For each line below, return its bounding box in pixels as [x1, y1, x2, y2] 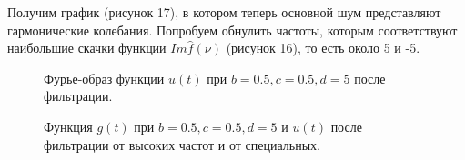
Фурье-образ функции [44, 68, 165, 87]
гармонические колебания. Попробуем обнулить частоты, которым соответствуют [7, 20, 458, 39]
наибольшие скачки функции [7, 38, 167, 57]
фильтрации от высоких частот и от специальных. [44, 135, 320, 154]
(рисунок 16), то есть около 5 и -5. [226, 38, 420, 57]
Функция [44, 116, 93, 135]
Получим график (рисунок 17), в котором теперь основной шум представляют [7, 3, 441, 21]
